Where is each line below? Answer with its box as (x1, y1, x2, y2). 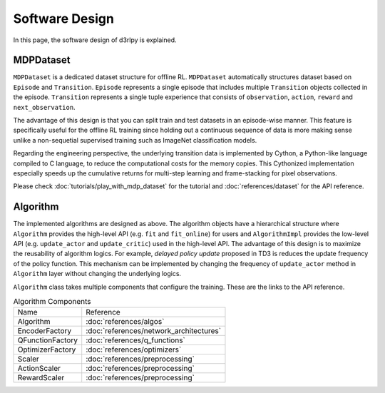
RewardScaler (17, 373, 65, 383)
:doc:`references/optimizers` (86, 344, 182, 354)
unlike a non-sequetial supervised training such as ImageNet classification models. (13, 136, 257, 144)
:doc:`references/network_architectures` (86, 326, 221, 336)
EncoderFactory (17, 326, 72, 336)
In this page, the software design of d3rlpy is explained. (13, 36, 178, 44)
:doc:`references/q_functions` (86, 335, 185, 345)
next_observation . (13, 103, 76, 111)
